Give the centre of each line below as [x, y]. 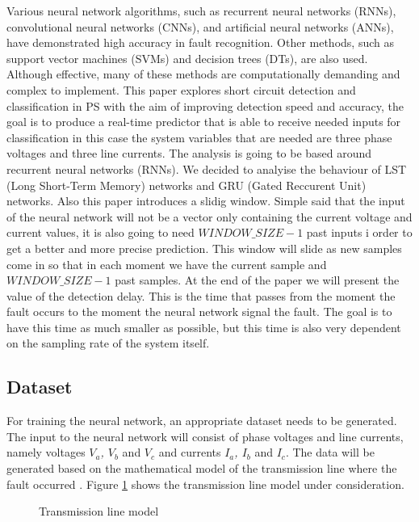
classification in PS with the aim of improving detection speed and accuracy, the [205, 105]
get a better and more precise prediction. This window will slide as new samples [204, 248]
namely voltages [46, 452]
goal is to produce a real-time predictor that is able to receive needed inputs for [204, 122]
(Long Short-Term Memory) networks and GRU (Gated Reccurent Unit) [186, 185]
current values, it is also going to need [101, 232]
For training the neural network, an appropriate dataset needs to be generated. [202, 421]
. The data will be [330, 452]
